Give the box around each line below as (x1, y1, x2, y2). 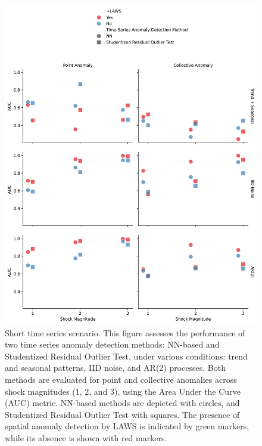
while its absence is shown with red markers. (5, 431, 167, 444)
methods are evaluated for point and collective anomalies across (5, 373, 237, 385)
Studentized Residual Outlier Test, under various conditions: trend (5, 349, 248, 362)
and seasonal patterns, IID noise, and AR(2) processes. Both (5, 361, 226, 374)
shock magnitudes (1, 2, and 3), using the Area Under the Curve (5, 385, 241, 397)
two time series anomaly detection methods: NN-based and (5, 338, 220, 351)
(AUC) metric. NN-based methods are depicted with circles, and (5, 397, 240, 409)
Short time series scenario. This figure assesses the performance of (5, 326, 245, 339)
